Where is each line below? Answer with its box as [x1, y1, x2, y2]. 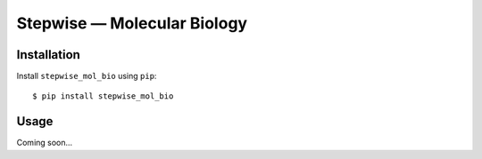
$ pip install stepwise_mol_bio [32, 91, 174, 101]
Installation [16, 47, 80, 62]
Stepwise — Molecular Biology [16, 13, 248, 33]
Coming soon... [16, 138, 73, 148]
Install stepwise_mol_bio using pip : [16, 71, 157, 82]
